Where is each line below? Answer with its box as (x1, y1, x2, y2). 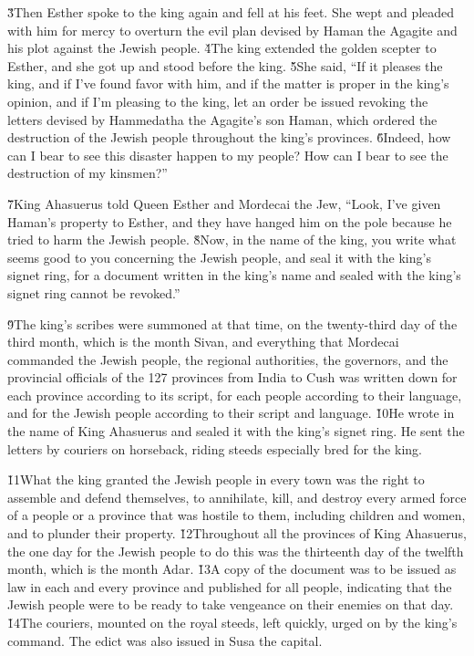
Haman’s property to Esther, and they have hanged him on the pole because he (7, 212, 452, 231)
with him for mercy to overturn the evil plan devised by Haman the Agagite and (7, 20, 458, 39)
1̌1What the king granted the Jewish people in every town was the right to (7, 470, 425, 489)
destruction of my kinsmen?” (7, 163, 168, 182)
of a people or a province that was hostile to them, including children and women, (7, 505, 466, 525)
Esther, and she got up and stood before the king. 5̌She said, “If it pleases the (7, 56, 443, 75)
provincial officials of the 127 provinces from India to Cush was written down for (7, 368, 458, 387)
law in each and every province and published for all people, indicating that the (7, 577, 452, 596)
